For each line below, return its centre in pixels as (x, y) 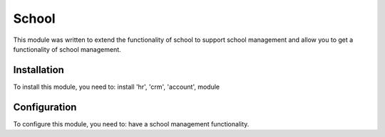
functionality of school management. (67, 49)
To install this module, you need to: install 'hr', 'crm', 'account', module (117, 87)
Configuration (45, 107)
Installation (38, 70)
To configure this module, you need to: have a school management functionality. (131, 124)
